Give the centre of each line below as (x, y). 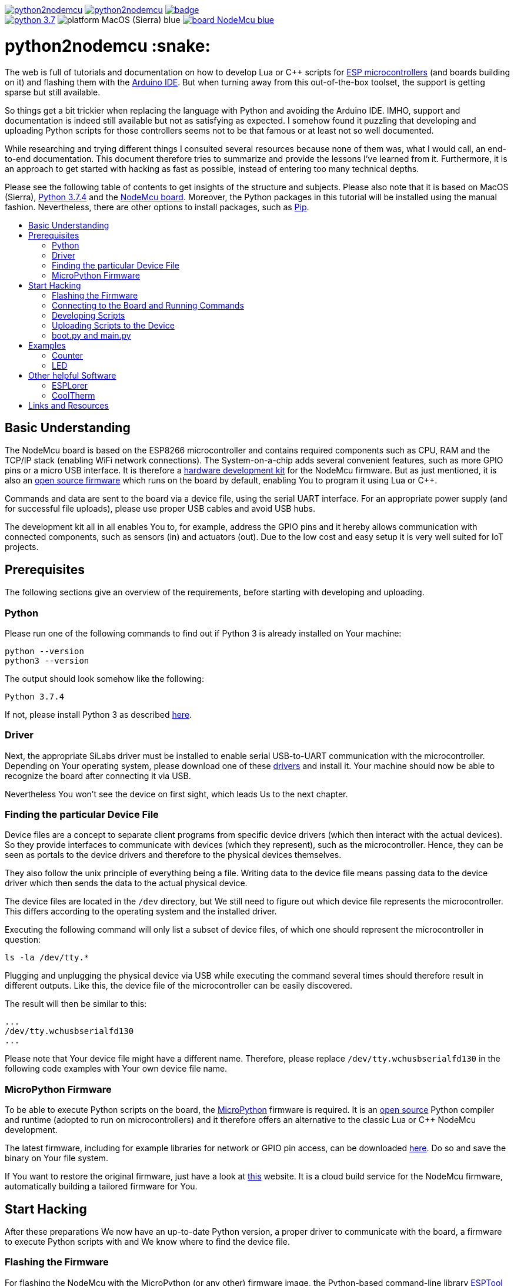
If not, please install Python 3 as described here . (99, 714)
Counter (68, 355)
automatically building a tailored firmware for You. (101, 1186)
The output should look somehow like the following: (105, 678)
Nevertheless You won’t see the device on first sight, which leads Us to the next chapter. (176, 794)
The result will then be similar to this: (76, 1004)
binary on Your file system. (56, 1158)
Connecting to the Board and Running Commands (148, 305)
